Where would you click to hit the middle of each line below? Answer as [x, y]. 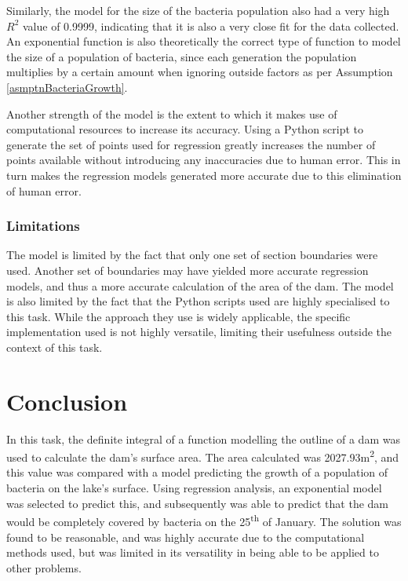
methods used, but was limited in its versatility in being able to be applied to [193, 552]
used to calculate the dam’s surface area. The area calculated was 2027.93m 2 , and [203, 456]
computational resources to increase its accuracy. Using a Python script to [185, 129]
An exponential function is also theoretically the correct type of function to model [204, 41]
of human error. [44, 190]
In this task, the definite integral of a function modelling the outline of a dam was [203, 438]
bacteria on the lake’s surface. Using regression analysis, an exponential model [194, 488]
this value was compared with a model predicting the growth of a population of [197, 472]
